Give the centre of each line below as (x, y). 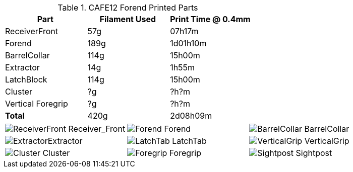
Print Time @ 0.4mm (210, 19)
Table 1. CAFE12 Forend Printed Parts (128, 8)
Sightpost (314, 153)
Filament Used (128, 19)
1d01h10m (188, 43)
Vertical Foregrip (37, 104)
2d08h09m (191, 116)
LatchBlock (26, 79)
